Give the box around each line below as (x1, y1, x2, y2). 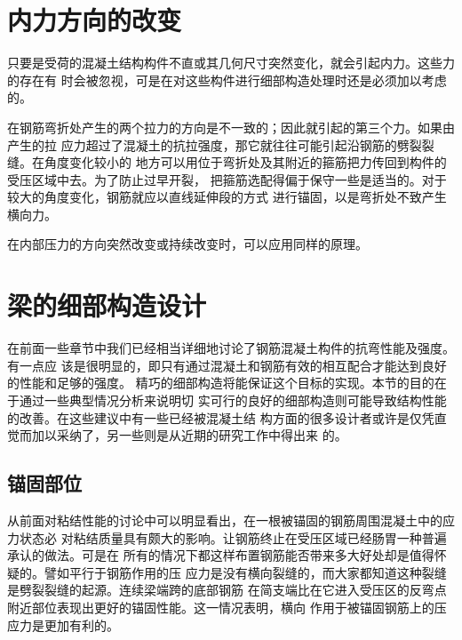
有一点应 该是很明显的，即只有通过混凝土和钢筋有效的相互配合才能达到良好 (7, 356, 447, 374)
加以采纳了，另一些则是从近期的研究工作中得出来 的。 (31, 426, 347, 444)
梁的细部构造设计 (7, 287, 207, 324)
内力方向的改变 (7, 2, 182, 38)
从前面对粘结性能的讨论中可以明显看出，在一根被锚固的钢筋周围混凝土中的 (7, 510, 442, 529)
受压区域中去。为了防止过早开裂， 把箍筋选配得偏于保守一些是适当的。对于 (7, 170, 447, 188)
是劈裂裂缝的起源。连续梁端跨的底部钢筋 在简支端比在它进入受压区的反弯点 (7, 580, 447, 599)
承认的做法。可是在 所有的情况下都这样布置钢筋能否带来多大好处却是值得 (7, 546, 434, 564)
